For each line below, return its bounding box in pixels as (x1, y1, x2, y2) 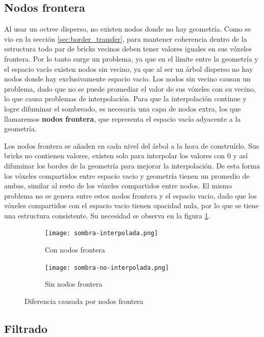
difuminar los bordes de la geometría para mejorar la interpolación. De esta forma (4, 160, 260, 171)
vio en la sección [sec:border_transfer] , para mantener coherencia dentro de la (4, 33, 247, 44)
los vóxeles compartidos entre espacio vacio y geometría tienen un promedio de (4, 170, 250, 181)
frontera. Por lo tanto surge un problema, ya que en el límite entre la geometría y (4, 53, 258, 64)
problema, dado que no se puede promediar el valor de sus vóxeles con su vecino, (4, 83, 256, 94)
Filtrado (4, 320, 48, 336)
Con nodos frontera (45, 244, 105, 255)
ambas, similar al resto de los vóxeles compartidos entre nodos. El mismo (4, 180, 232, 191)
